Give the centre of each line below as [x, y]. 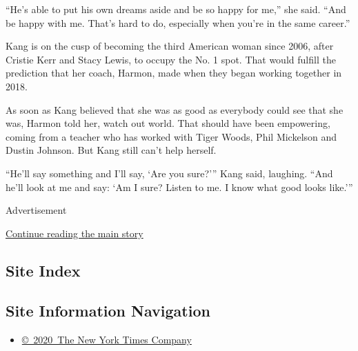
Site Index [43, 270]
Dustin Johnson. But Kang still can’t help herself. [111, 150]
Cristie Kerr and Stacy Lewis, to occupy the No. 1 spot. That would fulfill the [171, 59]
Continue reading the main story [74, 233]
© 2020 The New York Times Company [107, 340]
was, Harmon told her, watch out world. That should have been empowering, [168, 123]
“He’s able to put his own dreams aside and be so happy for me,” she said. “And [176, 9]
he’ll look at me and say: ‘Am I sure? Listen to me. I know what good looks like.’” [179, 187]
